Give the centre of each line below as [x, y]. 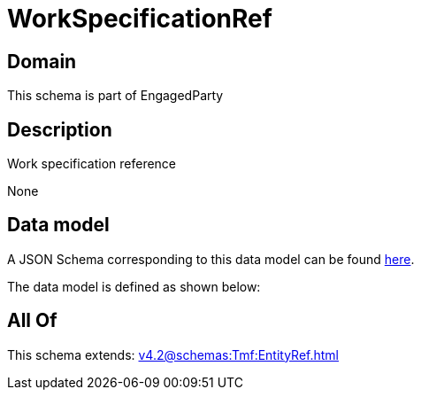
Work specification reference [92, 164]
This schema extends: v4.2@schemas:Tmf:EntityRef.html [173, 354]
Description [60, 129]
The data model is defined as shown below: [134, 286]
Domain [42, 61]
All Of [32, 321]
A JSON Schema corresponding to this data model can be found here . [211, 259]
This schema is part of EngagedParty [115, 96]
